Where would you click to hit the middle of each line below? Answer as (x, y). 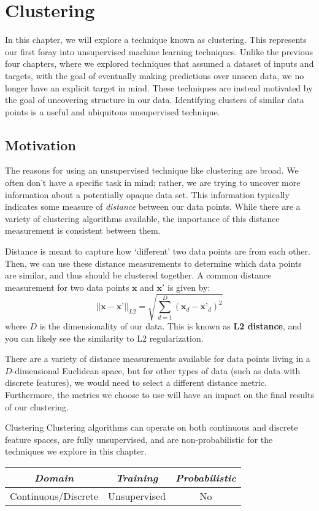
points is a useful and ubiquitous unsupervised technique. (113, 111)
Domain (54, 477)
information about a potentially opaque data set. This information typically (147, 194)
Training (137, 477)
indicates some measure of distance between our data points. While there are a (153, 206)
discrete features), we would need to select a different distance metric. (136, 382)
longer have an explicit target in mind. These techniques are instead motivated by (159, 87)
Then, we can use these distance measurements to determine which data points (153, 263)
